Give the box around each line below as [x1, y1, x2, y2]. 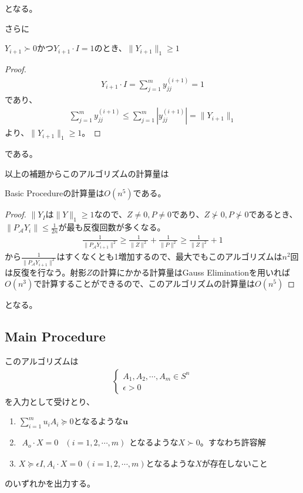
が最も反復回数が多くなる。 [58, 221, 166, 233]
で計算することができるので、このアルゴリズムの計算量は [33, 277, 255, 290]
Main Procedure [5, 327, 106, 346]
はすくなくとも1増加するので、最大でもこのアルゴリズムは [56, 250, 282, 263]
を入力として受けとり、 [5, 395, 95, 407]
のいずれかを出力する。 [5, 477, 95, 489]
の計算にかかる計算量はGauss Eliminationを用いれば [92, 266, 290, 278]
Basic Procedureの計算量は [5, 187, 105, 199]
